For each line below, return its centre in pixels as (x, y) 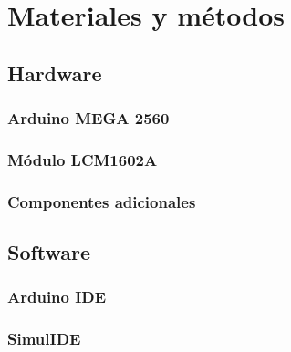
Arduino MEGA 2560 (88, 118)
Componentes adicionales (102, 201)
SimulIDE (44, 339)
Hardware (55, 72)
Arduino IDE (57, 297)
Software (49, 252)
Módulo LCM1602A (83, 159)
